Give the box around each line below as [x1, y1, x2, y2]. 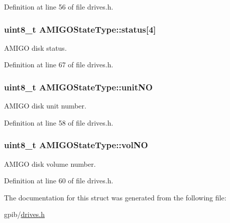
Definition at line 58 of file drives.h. [4, 117, 113, 128]
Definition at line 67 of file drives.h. [4, 59, 113, 70]
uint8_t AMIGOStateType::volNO [4, 139, 148, 151]
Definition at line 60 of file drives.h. [4, 175, 113, 186]
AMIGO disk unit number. [4, 100, 86, 111]
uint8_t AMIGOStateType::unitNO [4, 80, 153, 93]
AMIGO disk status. [4, 42, 67, 53]
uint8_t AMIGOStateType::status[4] [4, 23, 156, 35]
